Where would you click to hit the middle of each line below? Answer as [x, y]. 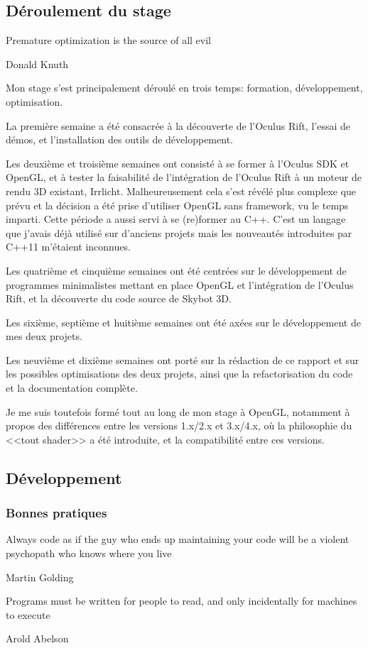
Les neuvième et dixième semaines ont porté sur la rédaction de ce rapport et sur [183, 359]
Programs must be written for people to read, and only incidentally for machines [182, 601]
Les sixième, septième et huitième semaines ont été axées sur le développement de [183, 322]
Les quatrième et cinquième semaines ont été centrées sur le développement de [176, 270]
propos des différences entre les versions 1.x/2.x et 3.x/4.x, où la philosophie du [179, 425]
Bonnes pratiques [56, 513]
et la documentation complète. [72, 388]
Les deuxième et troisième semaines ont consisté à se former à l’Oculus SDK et [178, 163]
